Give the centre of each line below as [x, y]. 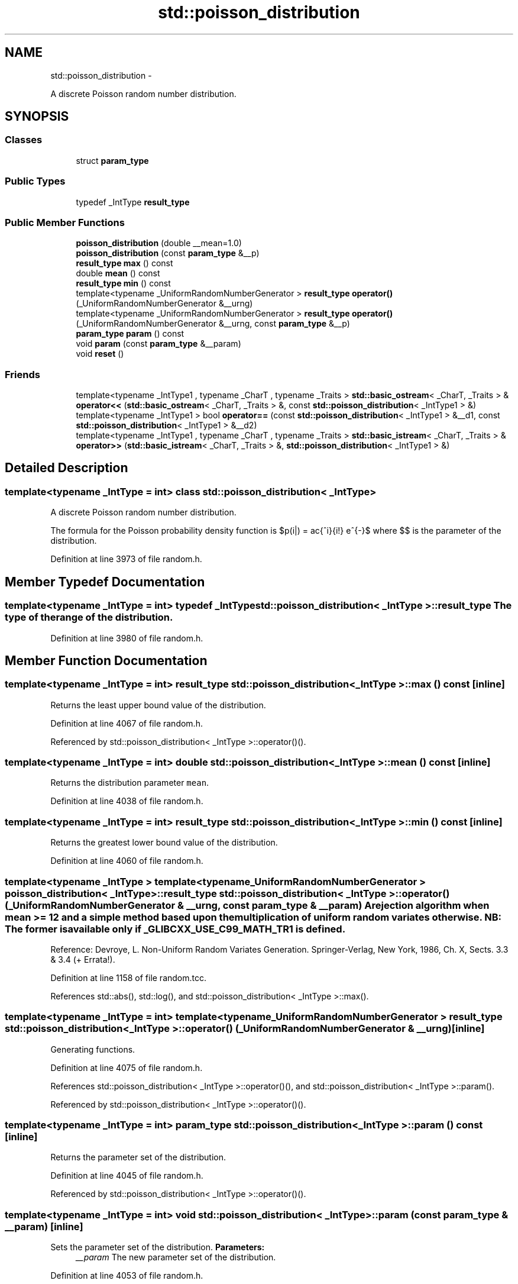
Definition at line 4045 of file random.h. [127, 1176]
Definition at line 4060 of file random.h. [127, 861]
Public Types [35, 181]
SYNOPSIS [37, 117]
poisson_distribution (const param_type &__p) [168, 253]
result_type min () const [123, 283]
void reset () [100, 354]
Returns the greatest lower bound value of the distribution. [164, 843]
